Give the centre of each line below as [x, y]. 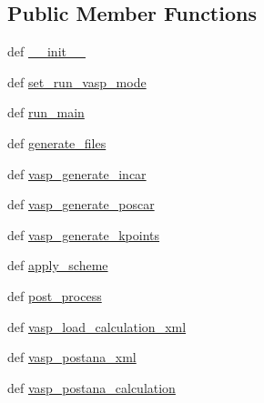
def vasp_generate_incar [77, 173]
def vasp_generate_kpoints [84, 234]
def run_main [46, 112]
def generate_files [57, 142]
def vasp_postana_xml [72, 357]
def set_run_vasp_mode [77, 81]
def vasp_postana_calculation [91, 387]
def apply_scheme [58, 265]
